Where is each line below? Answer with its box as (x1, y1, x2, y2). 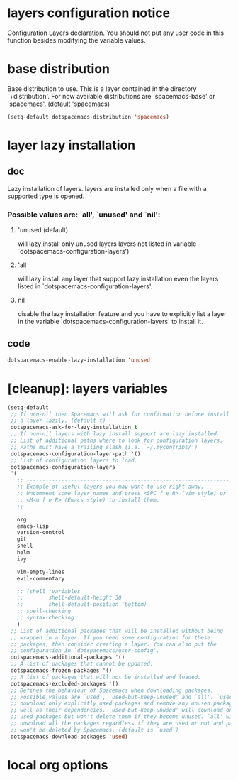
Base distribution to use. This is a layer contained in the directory (7, 84, 197, 93)
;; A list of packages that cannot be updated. (10, 661, 154, 668)
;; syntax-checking (16, 614, 74, 622)
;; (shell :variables (16, 587, 81, 595)
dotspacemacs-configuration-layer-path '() (10, 450, 141, 457)
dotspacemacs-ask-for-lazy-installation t (10, 424, 138, 431)
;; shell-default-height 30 (16, 595, 122, 602)
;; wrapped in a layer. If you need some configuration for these (10, 634, 211, 641)
